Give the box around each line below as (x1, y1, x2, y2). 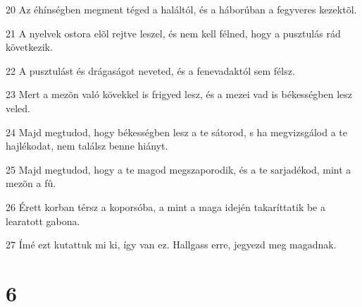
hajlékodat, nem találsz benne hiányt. (6, 138, 168, 153)
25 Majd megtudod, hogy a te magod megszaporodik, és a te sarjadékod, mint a (6, 162, 351, 176)
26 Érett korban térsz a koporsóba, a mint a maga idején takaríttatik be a (6, 199, 325, 214)
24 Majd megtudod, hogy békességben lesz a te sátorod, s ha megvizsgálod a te (6, 124, 348, 139)
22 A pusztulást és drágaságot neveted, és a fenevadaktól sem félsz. (6, 63, 295, 78)
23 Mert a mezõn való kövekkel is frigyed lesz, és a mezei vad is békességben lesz (6, 87, 353, 102)
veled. (6, 100, 30, 115)
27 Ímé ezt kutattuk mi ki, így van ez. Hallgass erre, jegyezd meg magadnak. (6, 237, 337, 252)
